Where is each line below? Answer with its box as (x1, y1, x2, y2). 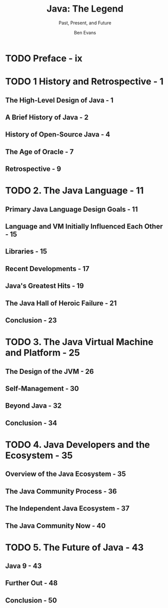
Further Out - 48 (5, 579, 58, 587)
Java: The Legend (46, 3, 124, 15)
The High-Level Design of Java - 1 (5, 96, 114, 104)
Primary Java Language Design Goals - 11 (5, 205, 138, 213)
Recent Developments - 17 (5, 264, 90, 273)
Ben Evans (74, 29, 96, 35)
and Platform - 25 (5, 347, 80, 359)
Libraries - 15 (5, 247, 47, 256)
